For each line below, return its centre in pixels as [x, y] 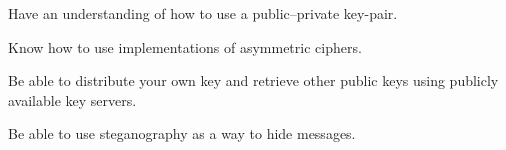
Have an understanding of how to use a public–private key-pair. [203, 13]
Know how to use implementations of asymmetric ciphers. [185, 46]
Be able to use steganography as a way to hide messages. [182, 133]
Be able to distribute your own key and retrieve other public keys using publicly [253, 80]
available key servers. [72, 99]
